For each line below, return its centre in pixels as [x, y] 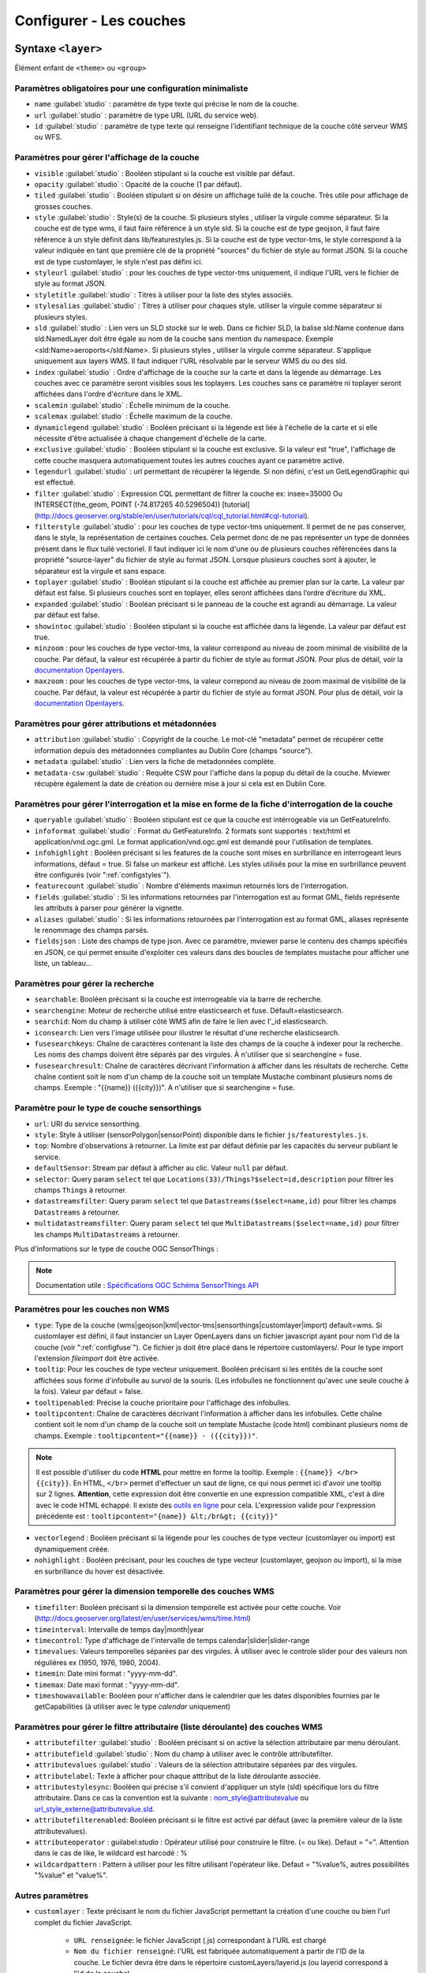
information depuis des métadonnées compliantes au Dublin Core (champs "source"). [174, 751]
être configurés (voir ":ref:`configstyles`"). [103, 875]
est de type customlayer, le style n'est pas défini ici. [119, 261]
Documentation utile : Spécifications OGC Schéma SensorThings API [148, 1285]
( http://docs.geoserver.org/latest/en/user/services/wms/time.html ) [143, 1619]
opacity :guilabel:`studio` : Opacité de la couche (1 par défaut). [138, 184]
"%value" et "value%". [71, 1875]
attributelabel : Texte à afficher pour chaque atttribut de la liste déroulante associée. [177, 1776]
